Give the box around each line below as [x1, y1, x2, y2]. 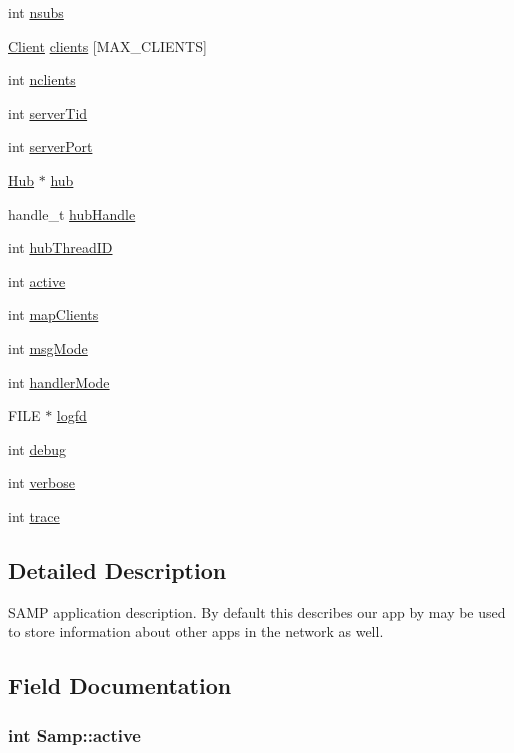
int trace [8, 505, 60, 526]
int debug [8, 438, 66, 459]
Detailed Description [8, 554, 227, 585]
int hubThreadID [8, 237, 113, 258]
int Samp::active [8, 722, 141, 747]
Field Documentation [8, 670, 232, 701]
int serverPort [8, 136, 93, 157]
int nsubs [8, 2, 64, 22]
